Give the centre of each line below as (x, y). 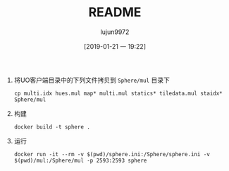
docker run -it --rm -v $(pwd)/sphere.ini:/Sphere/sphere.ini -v (112, 154)
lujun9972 (115, 32)
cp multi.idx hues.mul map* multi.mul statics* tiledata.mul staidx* (118, 93)
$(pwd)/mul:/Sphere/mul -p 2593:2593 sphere (80, 160)
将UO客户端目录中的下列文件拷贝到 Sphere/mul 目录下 (92, 80)
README (115, 12)
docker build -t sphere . (52, 127)
